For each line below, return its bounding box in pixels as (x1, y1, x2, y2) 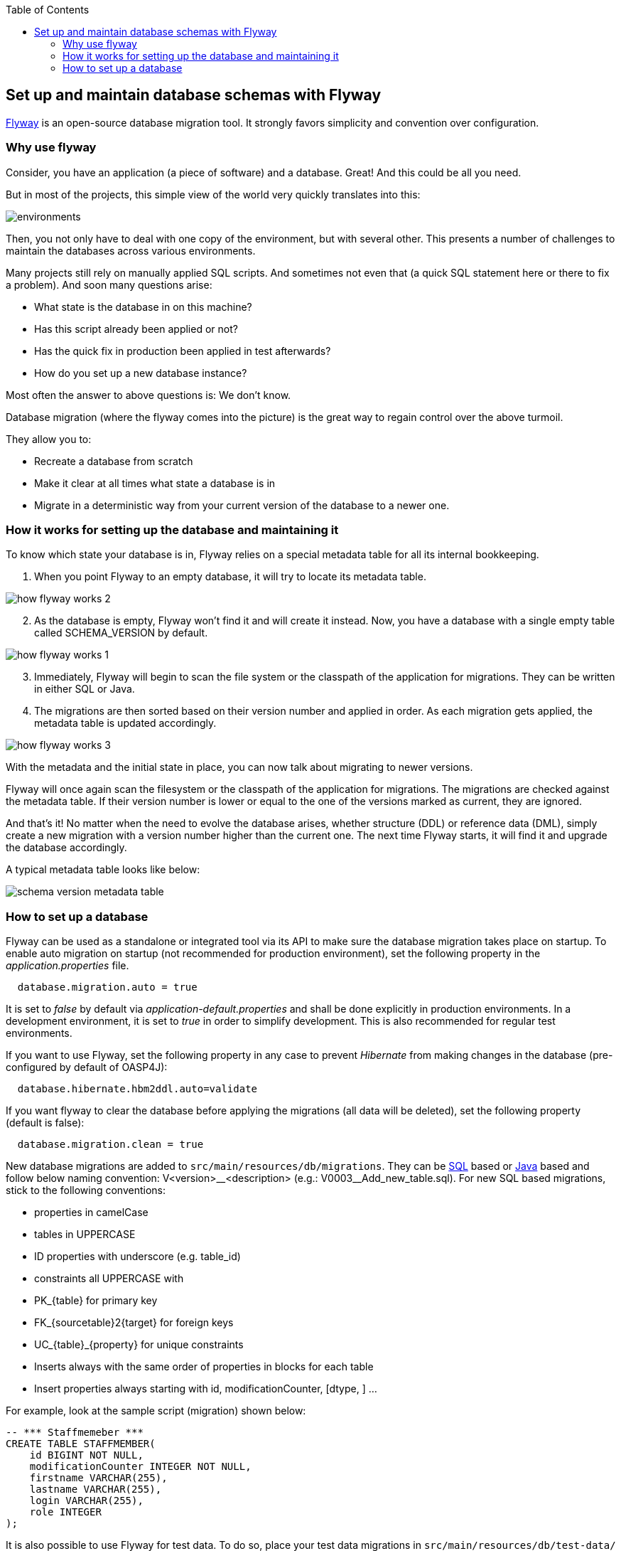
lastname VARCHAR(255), (29, 1483, 162, 1496)
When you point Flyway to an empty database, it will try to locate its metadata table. (34, 570, 426, 583)
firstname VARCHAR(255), (29, 1472, 168, 1484)
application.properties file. (6, 959, 129, 972)
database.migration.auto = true (17, 981, 198, 993)
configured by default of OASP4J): (6, 1061, 168, 1074)
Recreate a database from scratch (34, 454, 193, 467)
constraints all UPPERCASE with (34, 1272, 184, 1285)
